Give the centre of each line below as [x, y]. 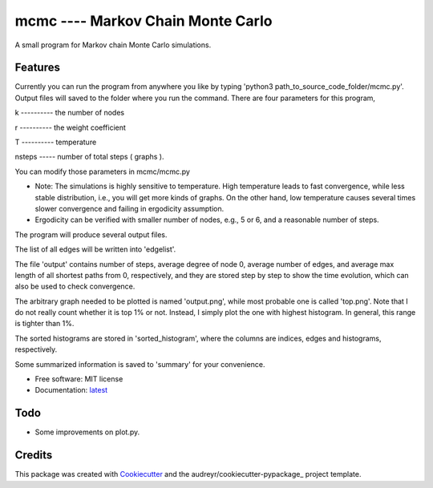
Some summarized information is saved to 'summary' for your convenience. [140, 364]
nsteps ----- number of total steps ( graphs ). [89, 157]
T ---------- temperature [56, 142]
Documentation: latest [71, 390]
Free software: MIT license [79, 379]
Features [37, 68]
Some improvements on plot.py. [87, 432]
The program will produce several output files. [91, 234]
